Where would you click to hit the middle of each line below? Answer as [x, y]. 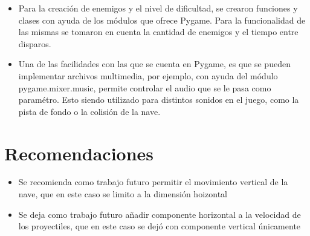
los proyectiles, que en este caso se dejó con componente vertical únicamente [160, 226]
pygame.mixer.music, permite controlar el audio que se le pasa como [145, 87]
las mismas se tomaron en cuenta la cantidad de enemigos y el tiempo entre [158, 32]
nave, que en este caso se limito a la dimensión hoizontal [123, 194]
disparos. [35, 43]
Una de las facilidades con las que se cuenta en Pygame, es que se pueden [154, 64]
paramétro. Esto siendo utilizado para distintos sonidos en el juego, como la [159, 100]
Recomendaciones [79, 153]
